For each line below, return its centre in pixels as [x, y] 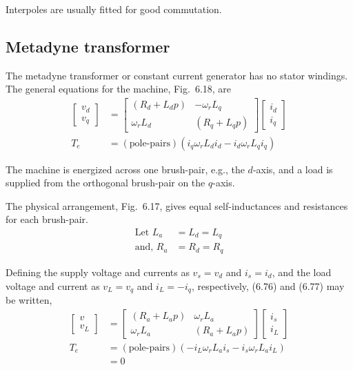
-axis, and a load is [293, 169]
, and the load [302, 272]
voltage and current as [53, 285]
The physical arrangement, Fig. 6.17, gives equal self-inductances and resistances [177, 205]
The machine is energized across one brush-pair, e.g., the [125, 169]
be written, [29, 299]
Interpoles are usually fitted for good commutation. [114, 9]
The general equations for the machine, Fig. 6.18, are [119, 89]
